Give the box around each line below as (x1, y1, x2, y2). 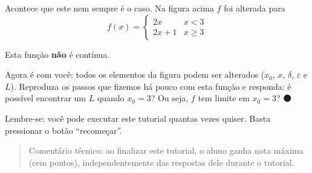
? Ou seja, (151, 92, 189, 104)
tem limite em (198, 92, 250, 104)
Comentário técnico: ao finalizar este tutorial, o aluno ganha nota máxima (28, 144, 304, 157)
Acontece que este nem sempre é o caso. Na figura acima (5, 2, 214, 14)
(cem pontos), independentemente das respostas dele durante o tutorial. (28, 156, 294, 168)
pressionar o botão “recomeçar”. (5, 124, 122, 136)
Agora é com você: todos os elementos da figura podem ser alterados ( (5, 68, 265, 81)
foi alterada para (224, 2, 285, 14)
